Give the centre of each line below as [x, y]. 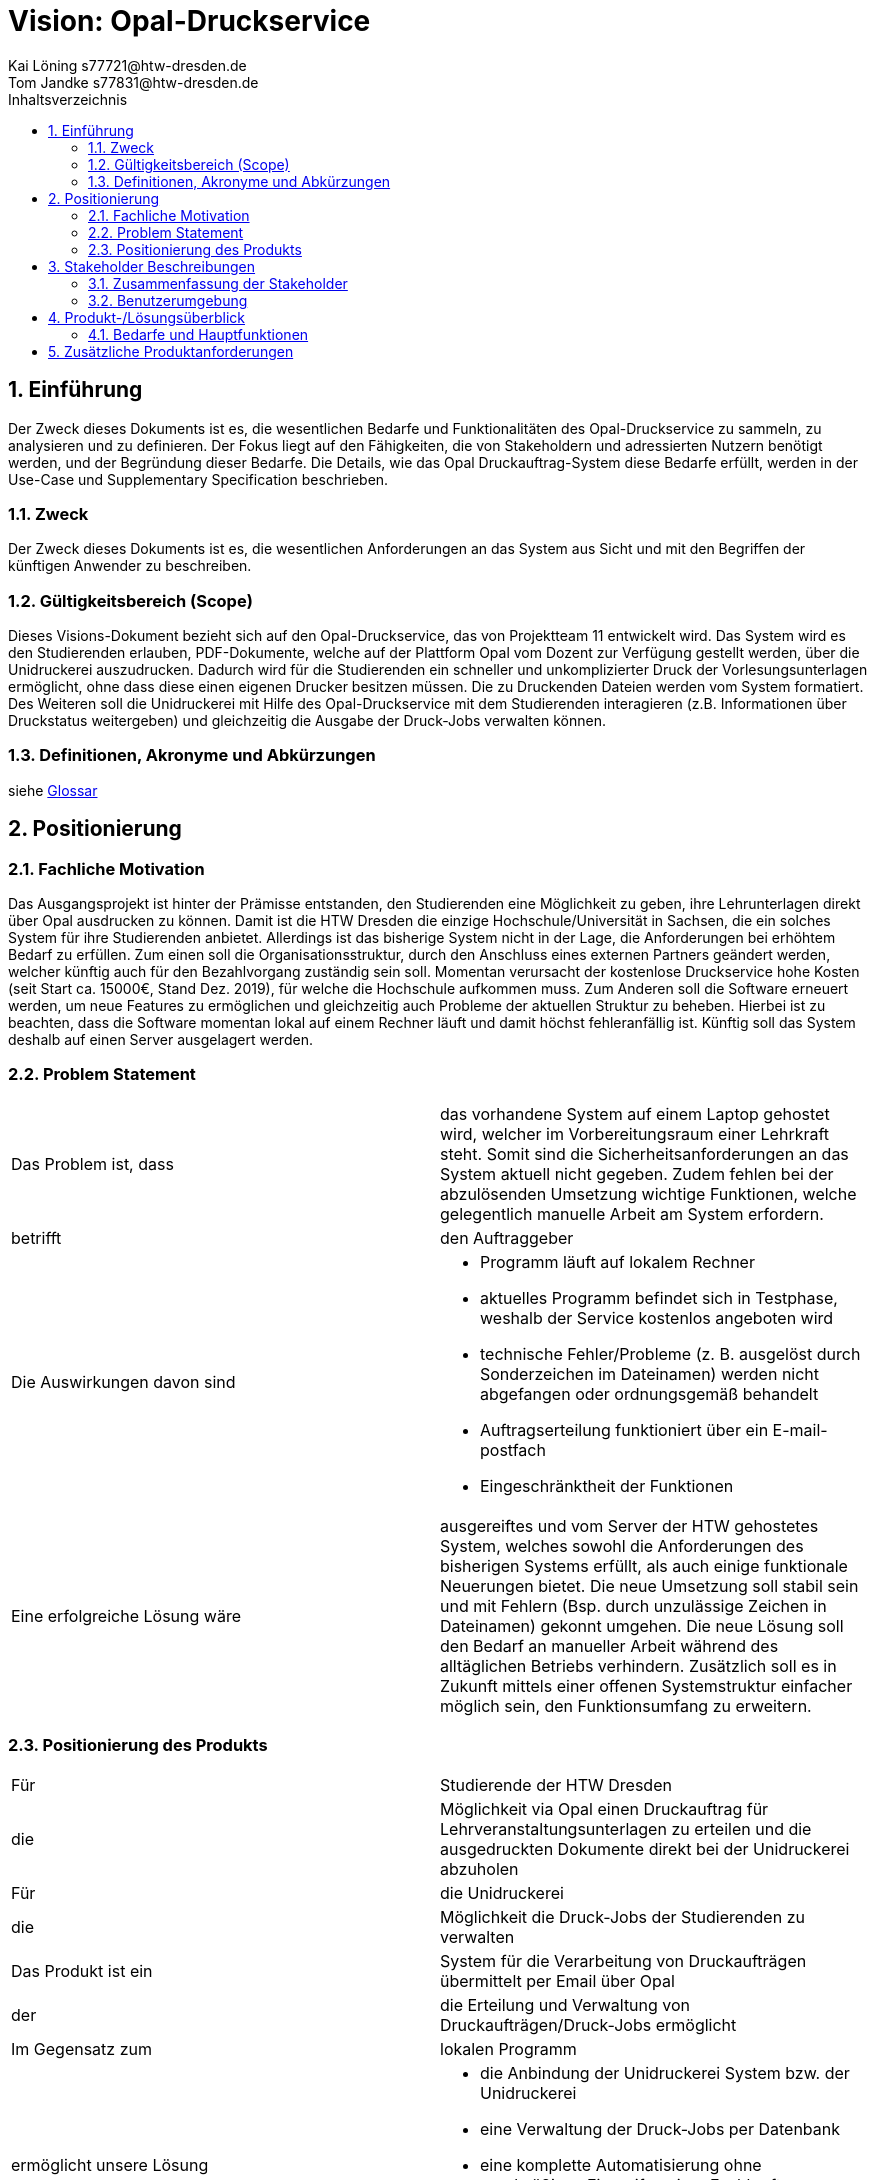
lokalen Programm [508, 2048]
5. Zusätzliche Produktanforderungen [171, 351]
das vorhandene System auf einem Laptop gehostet [635, 1113]
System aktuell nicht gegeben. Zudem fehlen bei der [637, 1173]
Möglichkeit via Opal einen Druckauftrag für [604, 1808]
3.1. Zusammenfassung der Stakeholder [218, 283]
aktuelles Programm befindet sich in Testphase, [659, 1297]
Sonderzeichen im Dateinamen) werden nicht [650, 1373]
